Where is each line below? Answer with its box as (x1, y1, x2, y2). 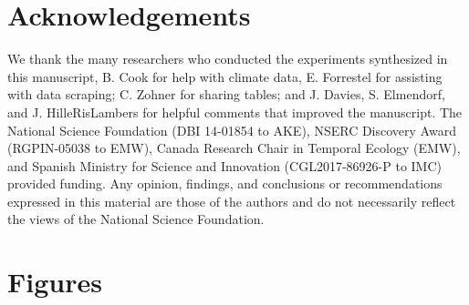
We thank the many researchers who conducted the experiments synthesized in (7, 49, 448, 68)
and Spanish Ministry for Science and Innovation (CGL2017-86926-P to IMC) (7, 156, 442, 175)
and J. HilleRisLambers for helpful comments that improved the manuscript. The (7, 102, 463, 121)
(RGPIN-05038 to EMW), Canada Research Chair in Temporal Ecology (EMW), (7, 138, 461, 158)
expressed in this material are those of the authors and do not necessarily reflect (7, 191, 456, 210)
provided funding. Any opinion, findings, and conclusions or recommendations (7, 174, 443, 193)
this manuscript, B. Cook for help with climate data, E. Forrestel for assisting (7, 66, 443, 86)
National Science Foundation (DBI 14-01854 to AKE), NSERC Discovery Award (7, 120, 456, 139)
